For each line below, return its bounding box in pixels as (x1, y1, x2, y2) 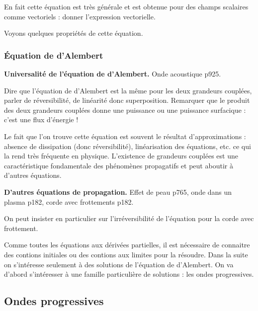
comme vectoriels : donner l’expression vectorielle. (4, 11, 156, 21)
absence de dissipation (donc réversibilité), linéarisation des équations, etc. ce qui (4, 141, 251, 151)
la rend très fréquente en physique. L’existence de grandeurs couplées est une (4, 151, 238, 161)
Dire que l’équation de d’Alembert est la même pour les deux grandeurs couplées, (4, 85, 252, 95)
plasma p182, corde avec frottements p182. (4, 196, 134, 207)
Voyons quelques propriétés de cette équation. (4, 28, 143, 38)
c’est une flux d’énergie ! (4, 114, 79, 125)
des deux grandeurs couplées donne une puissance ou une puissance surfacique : (4, 104, 246, 115)
